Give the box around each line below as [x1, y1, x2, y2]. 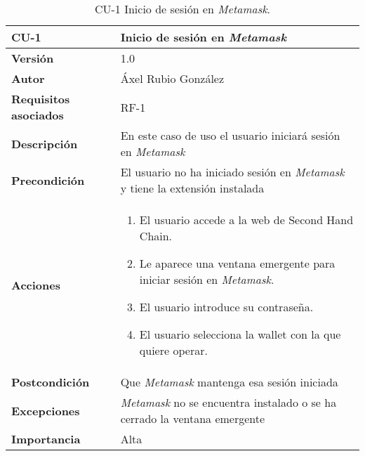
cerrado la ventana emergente [120, 410, 265, 426]
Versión [11, 50, 54, 66]
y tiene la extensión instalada [120, 180, 265, 196]
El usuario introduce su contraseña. [139, 299, 314, 315]
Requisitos [11, 91, 70, 107]
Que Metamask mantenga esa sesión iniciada [120, 374, 338, 390]
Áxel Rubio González [120, 70, 225, 86]
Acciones [11, 277, 60, 293]
